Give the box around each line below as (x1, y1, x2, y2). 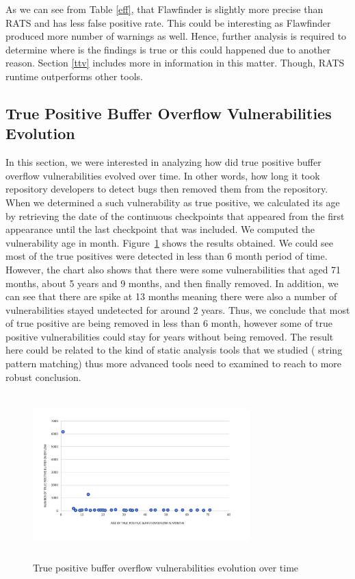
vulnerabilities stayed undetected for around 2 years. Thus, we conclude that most (5, 302, 350, 317)
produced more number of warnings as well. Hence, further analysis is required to (5, 29, 347, 43)
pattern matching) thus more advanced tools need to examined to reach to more (5, 356, 342, 371)
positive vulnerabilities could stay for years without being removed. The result (5, 329, 334, 343)
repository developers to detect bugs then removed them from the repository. (5, 182, 328, 196)
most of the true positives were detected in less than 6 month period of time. (5, 249, 328, 263)
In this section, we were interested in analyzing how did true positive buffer (5, 155, 321, 169)
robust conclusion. (5, 369, 81, 384)
